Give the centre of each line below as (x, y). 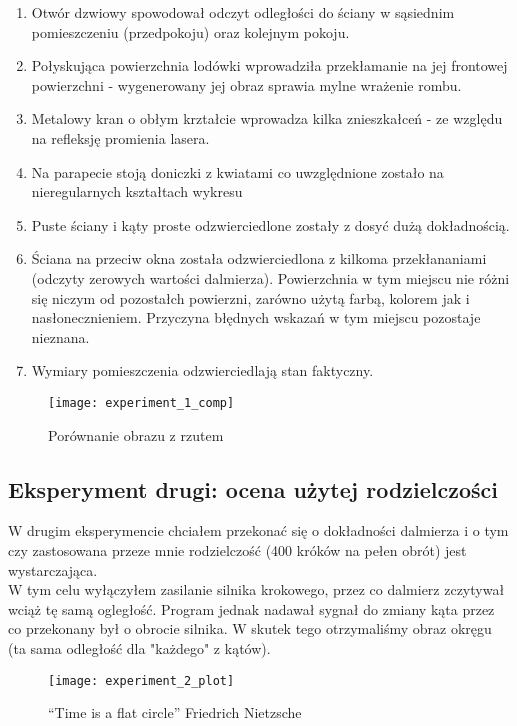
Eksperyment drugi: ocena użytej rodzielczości (253, 488)
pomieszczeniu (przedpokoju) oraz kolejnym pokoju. (190, 31)
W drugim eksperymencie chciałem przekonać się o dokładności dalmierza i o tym (258, 530)
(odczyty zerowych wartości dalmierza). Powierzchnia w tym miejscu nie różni (270, 277)
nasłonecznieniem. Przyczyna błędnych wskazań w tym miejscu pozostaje (256, 317)
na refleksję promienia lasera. (120, 137)
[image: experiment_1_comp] (141, 402)
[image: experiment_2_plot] (141, 680)
